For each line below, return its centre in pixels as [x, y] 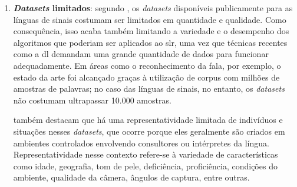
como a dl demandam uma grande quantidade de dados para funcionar [141, 54]
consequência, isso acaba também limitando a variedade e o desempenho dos [151, 31]
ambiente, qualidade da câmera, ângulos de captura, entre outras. [131, 177]
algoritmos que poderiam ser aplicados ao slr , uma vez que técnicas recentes [150, 42]
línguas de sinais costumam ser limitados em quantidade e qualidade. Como [150, 19]
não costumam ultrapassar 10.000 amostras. [92, 100]
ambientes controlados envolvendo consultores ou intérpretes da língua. [141, 143]
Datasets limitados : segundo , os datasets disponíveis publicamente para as [153, 8]
